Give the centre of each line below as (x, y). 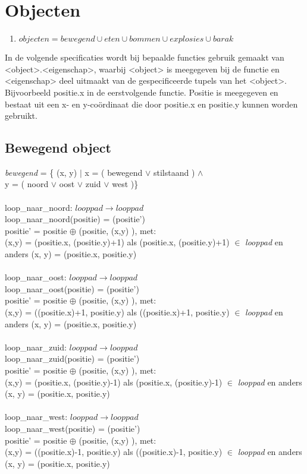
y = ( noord (27, 184)
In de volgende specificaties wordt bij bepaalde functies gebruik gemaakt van (145, 57)
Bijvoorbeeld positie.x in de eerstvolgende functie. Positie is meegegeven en (142, 92)
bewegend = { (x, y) (41, 172)
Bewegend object (58, 148)
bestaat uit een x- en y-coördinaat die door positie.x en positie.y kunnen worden (151, 104)
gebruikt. (21, 116)
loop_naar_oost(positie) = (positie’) (72, 288)
